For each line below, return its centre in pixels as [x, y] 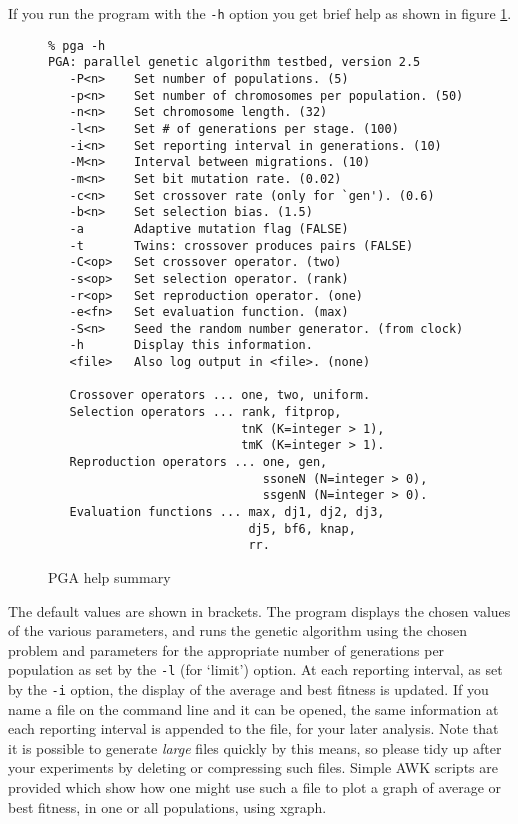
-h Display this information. [191, 345]
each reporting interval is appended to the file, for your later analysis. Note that [253, 728]
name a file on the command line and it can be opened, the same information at [253, 708]
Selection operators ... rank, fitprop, [205, 412]
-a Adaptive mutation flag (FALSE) [209, 228]
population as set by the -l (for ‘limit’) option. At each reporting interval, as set [255, 669]
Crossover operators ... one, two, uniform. [220, 395]
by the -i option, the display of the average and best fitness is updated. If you [248, 689]
